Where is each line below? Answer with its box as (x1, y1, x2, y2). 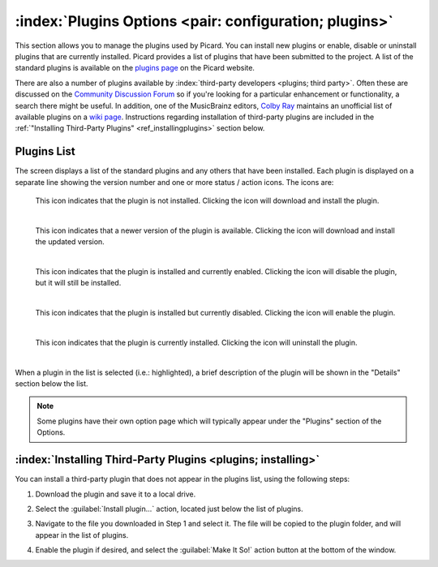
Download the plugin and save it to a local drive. (35, 489, 196, 499)
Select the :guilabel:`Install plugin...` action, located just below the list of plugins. (35, 504, 303, 513)
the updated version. (35, 237, 105, 247)
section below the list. (15, 379, 88, 389)
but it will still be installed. (35, 278, 122, 288)
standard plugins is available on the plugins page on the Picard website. (15, 63, 255, 73)
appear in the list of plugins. (35, 530, 129, 539)
